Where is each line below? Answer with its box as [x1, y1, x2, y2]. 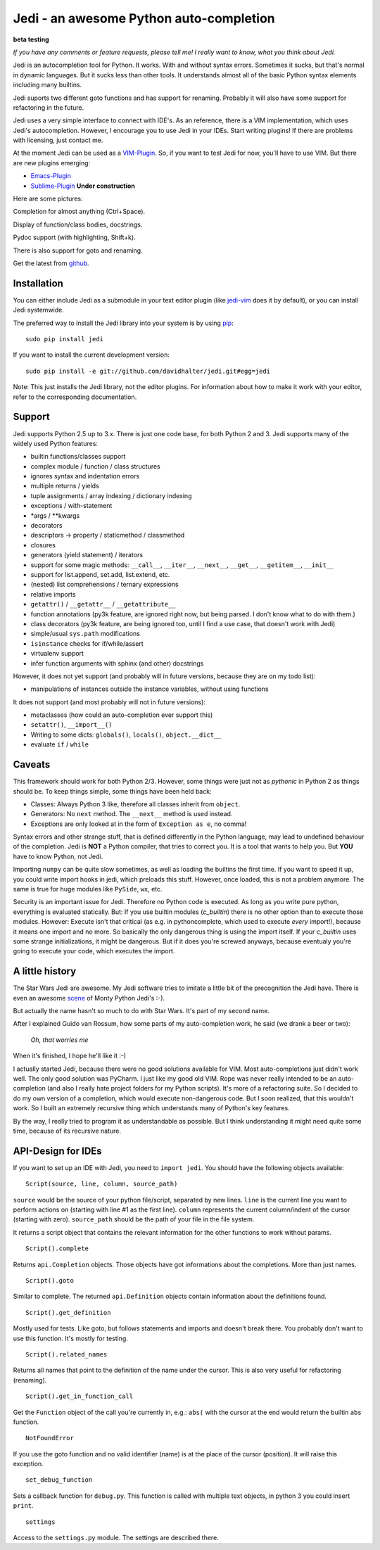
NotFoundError [25, 1434, 74, 1442]
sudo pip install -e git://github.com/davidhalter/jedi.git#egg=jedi [25, 367, 271, 375]
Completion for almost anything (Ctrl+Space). [13, 208, 146, 216]
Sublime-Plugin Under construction [30, 182, 135, 190]
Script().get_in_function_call [25, 1392, 134, 1400]
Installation [13, 277, 63, 289]
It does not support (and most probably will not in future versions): [13, 697, 205, 706]
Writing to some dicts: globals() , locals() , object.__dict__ [30, 730, 222, 739]
